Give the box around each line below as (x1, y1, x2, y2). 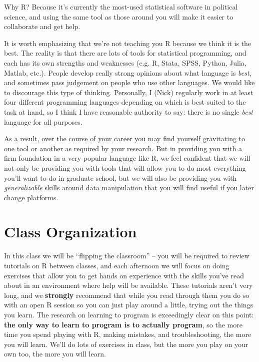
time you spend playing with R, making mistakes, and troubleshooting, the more (4, 329, 251, 339)
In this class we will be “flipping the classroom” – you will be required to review (4, 250, 249, 261)
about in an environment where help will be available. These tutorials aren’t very (4, 280, 253, 290)
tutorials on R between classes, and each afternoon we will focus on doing (4, 260, 229, 270)
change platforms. (4, 192, 58, 202)
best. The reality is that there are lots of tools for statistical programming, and (4, 48, 246, 58)
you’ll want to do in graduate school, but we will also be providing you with (4, 172, 237, 183)
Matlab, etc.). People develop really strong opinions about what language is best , (4, 67, 251, 78)
